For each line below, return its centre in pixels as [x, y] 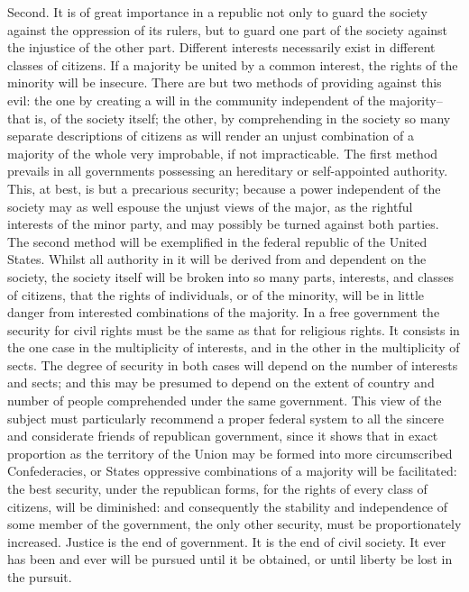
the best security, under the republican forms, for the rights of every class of [217, 489]
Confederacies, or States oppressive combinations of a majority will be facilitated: [232, 471]
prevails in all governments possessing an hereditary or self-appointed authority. [228, 171]
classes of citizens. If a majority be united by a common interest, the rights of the [233, 64]
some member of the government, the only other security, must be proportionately [234, 524]
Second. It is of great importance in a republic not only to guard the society [217, 12]
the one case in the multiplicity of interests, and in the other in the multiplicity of [234, 347]
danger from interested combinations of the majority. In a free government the [224, 312]
